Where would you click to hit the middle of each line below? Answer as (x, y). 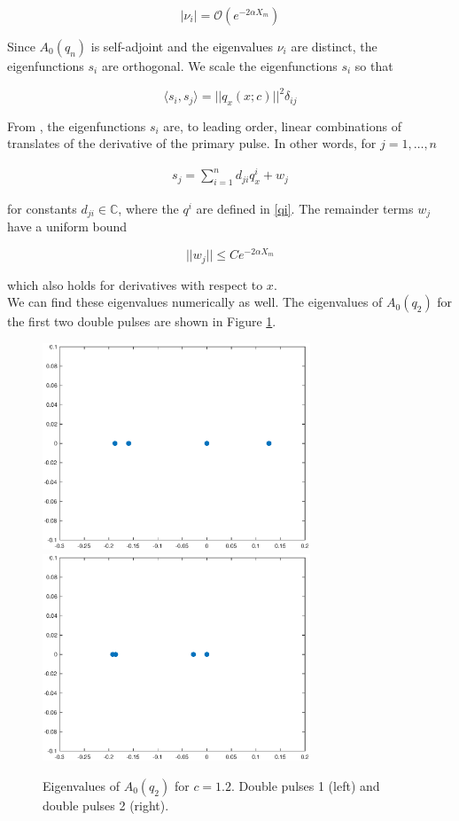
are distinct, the (334, 46)
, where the (148, 208)
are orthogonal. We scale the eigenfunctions (219, 66)
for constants (42, 208)
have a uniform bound (67, 227)
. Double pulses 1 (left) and (306, 786)
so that (374, 66)
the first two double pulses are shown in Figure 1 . (142, 321)
